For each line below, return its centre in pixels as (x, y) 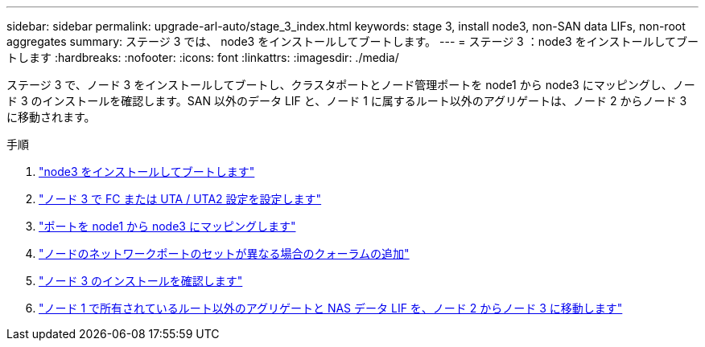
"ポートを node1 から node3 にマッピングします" (167, 226)
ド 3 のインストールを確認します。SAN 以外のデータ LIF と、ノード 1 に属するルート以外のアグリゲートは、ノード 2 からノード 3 (347, 101)
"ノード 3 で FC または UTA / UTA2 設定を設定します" (180, 199)
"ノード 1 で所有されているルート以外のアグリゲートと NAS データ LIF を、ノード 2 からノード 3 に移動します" (331, 308)
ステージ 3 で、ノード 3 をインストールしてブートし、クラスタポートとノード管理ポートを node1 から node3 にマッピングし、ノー (351, 85)
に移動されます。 (51, 117)
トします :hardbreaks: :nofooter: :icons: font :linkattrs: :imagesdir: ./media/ (203, 57)
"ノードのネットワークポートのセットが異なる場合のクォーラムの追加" (224, 253)
